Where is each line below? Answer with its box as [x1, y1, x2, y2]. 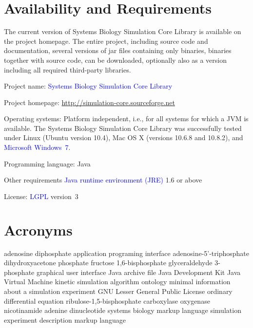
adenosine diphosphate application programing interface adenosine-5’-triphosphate [4, 248, 250, 258]
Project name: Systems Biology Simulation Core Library [4, 81, 173, 91]
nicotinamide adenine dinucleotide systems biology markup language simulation [4, 305, 241, 315]
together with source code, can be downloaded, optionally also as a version [4, 55, 227, 65]
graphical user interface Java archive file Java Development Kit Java [37, 267, 241, 277]
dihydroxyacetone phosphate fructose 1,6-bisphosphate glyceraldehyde [4, 257, 213, 268]
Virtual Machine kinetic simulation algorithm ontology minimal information [4, 276, 231, 287]
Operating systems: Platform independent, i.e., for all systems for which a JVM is [4, 113, 249, 124]
